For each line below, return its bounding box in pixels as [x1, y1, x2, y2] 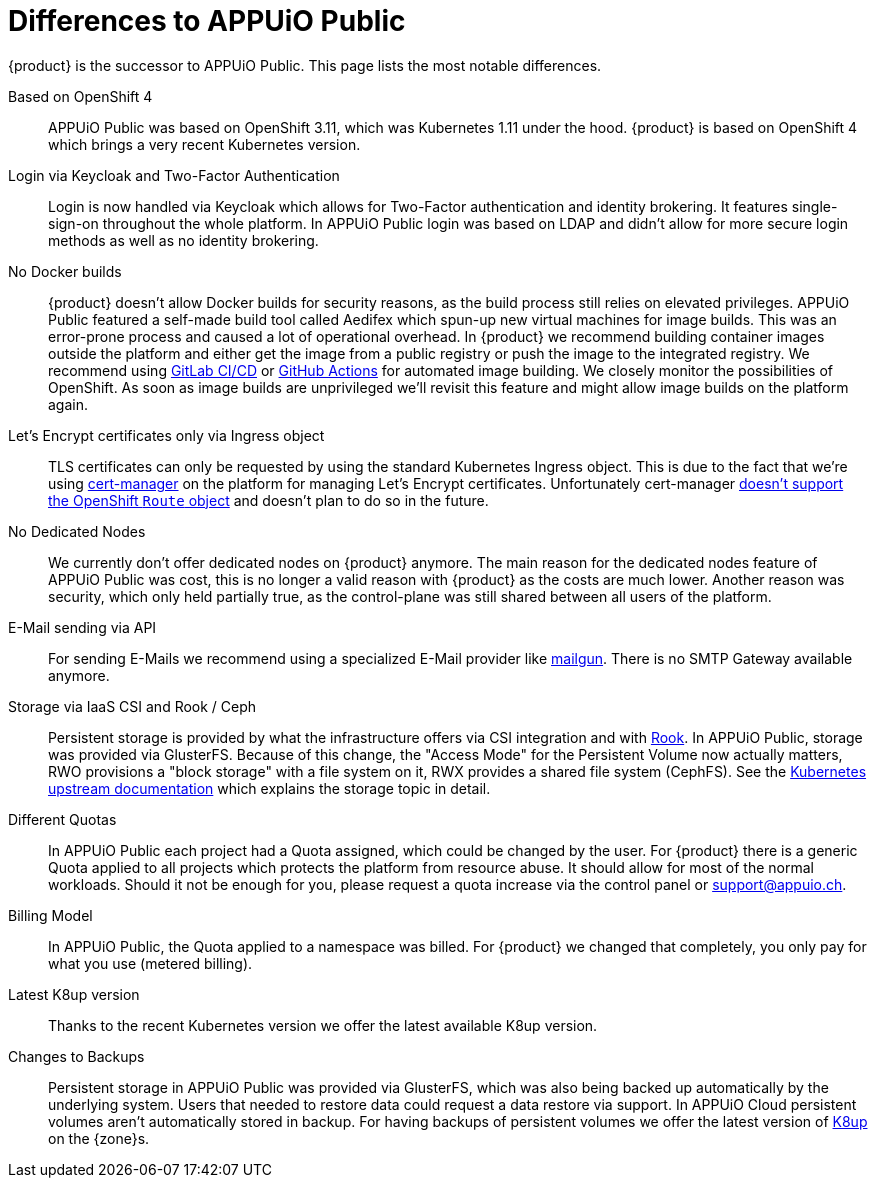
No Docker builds [8, 262, 122, 280]
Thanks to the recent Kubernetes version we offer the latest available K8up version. [48, 1016, 598, 1034]
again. [48, 395, 89, 413]
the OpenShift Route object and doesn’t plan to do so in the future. [48, 491, 489, 509]
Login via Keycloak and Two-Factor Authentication [8, 166, 340, 184]
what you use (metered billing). [48, 954, 253, 972]
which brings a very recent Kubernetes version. [48, 135, 361, 153]
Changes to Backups [8, 1047, 145, 1065]
